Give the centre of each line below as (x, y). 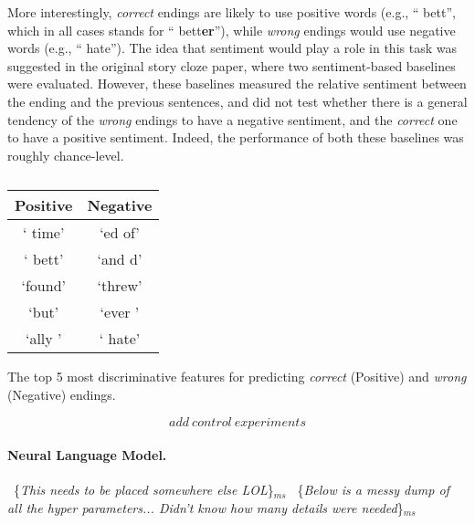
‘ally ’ (43, 339)
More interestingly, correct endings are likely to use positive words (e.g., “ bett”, (232, 12)
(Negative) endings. (62, 394)
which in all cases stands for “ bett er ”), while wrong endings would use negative (232, 30)
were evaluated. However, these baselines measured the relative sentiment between (237, 84)
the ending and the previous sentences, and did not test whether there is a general (237, 101)
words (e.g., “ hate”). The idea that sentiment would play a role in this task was (232, 48)
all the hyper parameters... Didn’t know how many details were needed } (206, 507)
